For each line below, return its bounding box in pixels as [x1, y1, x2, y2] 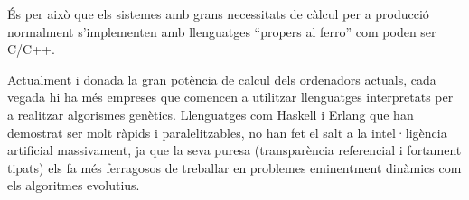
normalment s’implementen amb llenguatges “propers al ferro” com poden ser [7, 22, 436, 41]
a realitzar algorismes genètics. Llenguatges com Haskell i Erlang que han [7, 105, 414, 123]
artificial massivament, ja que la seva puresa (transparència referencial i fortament [7, 141, 462, 159]
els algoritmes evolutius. [7, 176, 140, 195]
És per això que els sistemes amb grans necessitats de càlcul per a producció [7, 5, 429, 23]
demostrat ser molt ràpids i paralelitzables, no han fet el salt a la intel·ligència [7, 123, 447, 141]
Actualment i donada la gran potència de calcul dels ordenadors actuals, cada [7, 69, 436, 88]
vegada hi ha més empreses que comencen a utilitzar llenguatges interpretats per [7, 87, 454, 106]
